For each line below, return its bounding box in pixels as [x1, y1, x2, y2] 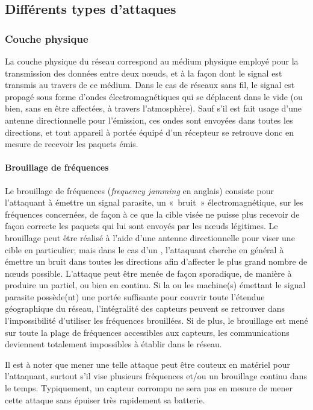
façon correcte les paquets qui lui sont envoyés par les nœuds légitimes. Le [5, 219, 278, 232]
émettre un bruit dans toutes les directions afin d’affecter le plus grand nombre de [5, 255, 308, 268]
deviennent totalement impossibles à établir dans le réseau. [5, 338, 222, 350]
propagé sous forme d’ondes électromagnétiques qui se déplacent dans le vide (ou [5, 90, 303, 102]
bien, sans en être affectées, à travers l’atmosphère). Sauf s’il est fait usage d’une [5, 102, 302, 115]
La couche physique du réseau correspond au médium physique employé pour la [5, 55, 299, 67]
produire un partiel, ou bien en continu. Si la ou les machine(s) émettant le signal [5, 279, 306, 291]
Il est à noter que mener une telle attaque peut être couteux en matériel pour [5, 358, 290, 370]
